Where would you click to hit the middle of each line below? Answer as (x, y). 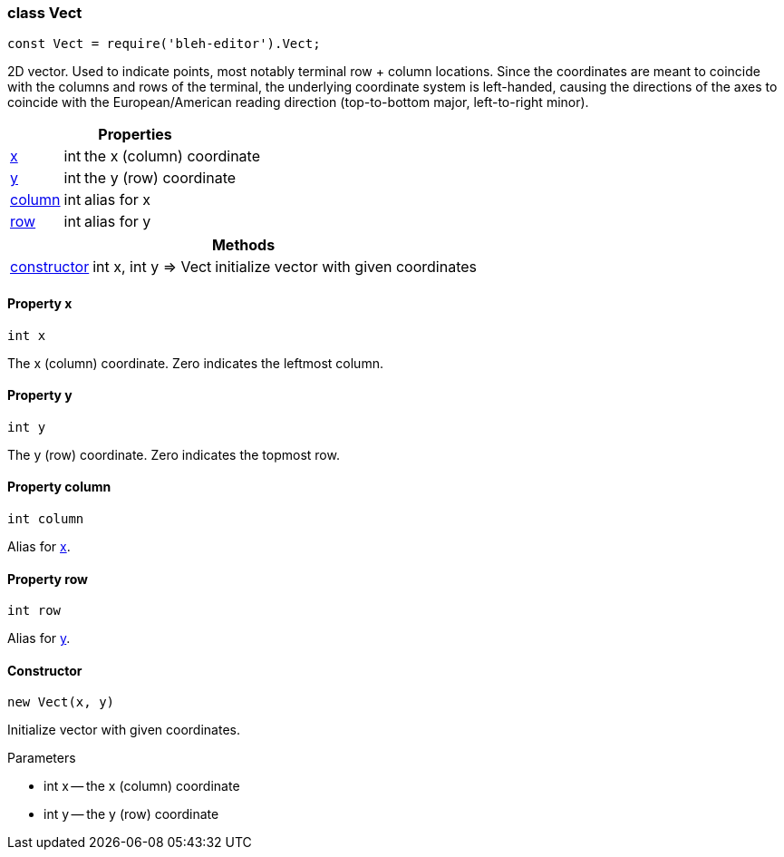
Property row (48, 579)
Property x (40, 303)
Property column (59, 487)
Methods (243, 245)
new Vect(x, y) (61, 702)
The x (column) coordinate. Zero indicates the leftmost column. (195, 363)
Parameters (42, 758)
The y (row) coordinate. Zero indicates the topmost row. (174, 454)
